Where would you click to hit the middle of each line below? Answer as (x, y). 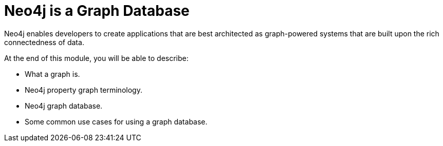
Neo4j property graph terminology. (84, 90)
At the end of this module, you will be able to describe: (96, 58)
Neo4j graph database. (64, 106)
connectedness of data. (44, 42)
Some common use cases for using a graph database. (116, 121)
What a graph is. (52, 74)
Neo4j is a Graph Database (97, 11)
